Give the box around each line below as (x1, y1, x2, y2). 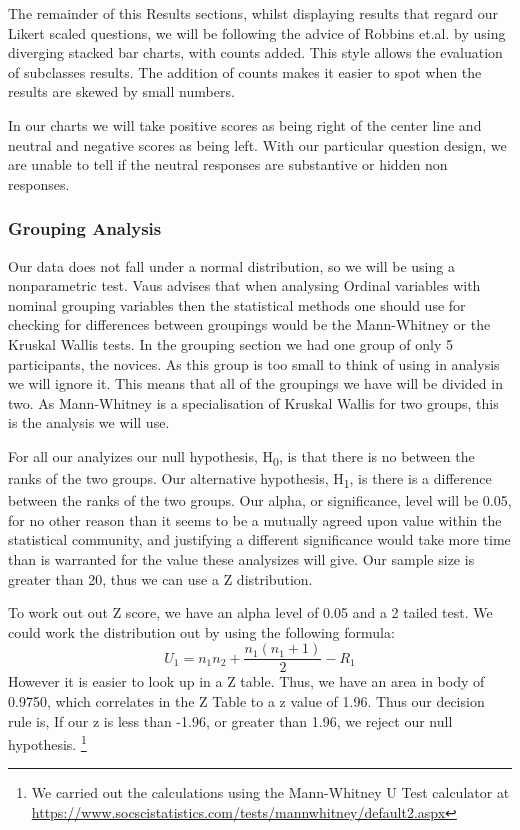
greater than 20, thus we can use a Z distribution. (8, 568, 313, 589)
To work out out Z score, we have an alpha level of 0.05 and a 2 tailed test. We (8, 602, 493, 623)
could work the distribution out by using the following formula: (8, 621, 395, 642)
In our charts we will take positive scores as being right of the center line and (8, 114, 482, 135)
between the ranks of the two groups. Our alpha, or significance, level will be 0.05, (8, 490, 512, 511)
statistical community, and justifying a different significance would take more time (8, 529, 511, 550)
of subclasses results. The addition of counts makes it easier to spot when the (8, 61, 482, 82)
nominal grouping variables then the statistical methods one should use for (8, 294, 466, 315)
